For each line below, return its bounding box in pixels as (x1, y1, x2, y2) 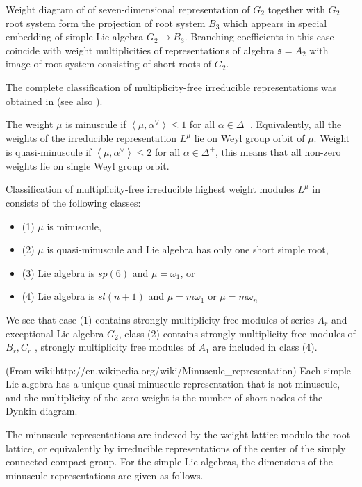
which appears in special (223, 15, 327, 30)
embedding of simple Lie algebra (6, 29, 144, 44)
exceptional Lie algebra (6, 326, 104, 340)
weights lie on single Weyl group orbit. (6, 158, 170, 173)
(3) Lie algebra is (22, 265, 95, 280)
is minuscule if (65, 117, 126, 131)
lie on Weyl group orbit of (194, 131, 305, 145)
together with (268, 2, 326, 16)
